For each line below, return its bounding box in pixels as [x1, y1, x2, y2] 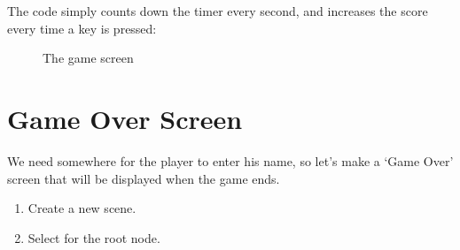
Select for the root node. [27, 228, 160, 246]
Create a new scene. [27, 199, 136, 217]
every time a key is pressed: [7, 19, 157, 37]
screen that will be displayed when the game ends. [7, 169, 280, 187]
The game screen [43, 49, 134, 67]
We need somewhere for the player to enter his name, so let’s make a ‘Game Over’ [7, 151, 454, 170]
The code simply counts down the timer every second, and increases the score [7, 2, 428, 19]
